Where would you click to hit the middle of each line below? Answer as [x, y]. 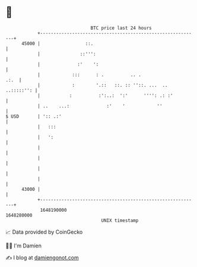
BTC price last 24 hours [121, 28]
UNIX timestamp [120, 220]
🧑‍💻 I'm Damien [24, 246]
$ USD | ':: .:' [34, 116]
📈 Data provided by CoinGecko [44, 232]
